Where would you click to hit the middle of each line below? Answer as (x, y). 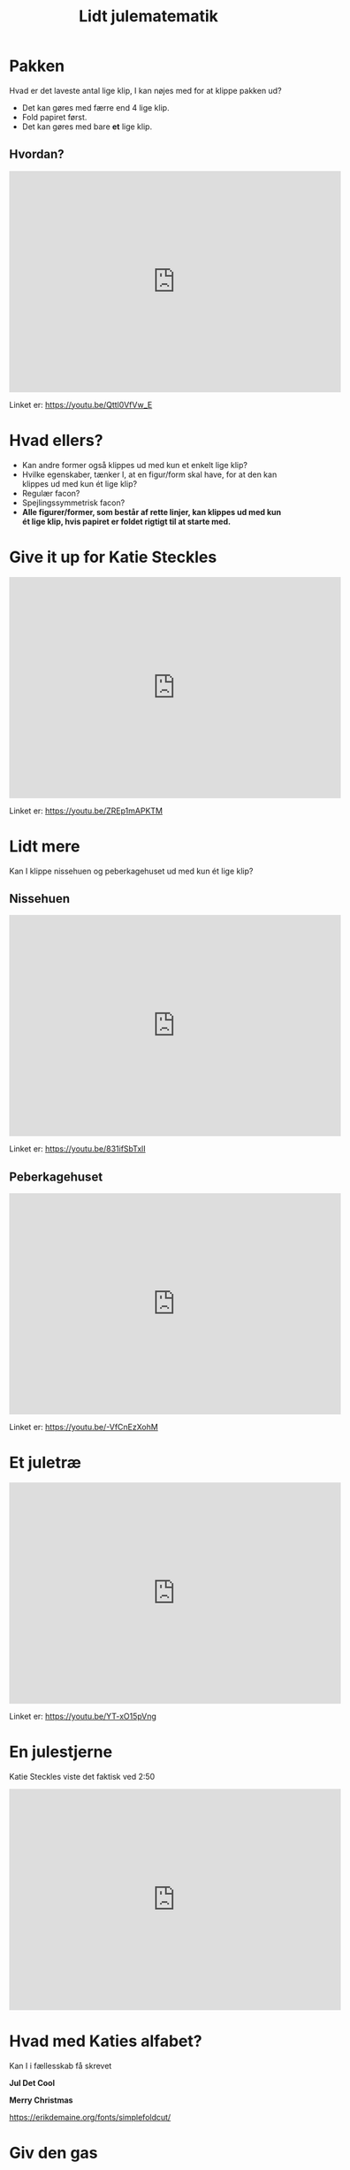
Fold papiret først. (54, 117)
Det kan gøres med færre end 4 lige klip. (95, 107)
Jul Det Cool (32, 2083)
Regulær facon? (51, 493)
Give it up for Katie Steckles (113, 557)
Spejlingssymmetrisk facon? (73, 503)
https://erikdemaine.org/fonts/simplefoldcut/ (90, 2117)
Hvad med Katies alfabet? (106, 2041)
